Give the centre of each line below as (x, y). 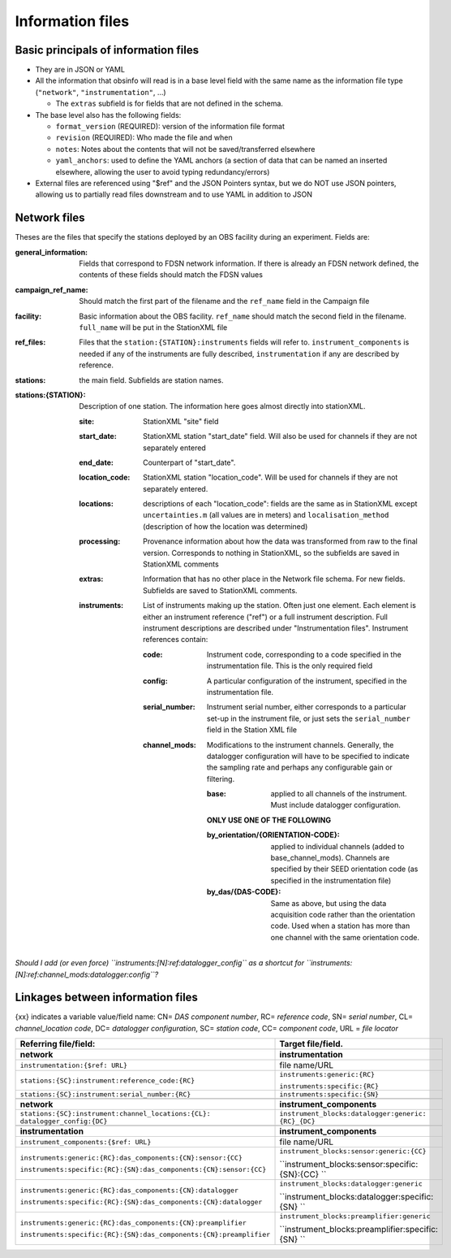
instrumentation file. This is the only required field (290, 666)
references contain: (176, 640)
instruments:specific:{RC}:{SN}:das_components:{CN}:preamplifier (145, 1234)
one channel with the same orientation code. (345, 937)
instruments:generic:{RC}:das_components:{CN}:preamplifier (133, 1223)
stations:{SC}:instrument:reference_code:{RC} (107, 1080)
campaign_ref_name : (52, 289)
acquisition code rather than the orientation (343, 914)
